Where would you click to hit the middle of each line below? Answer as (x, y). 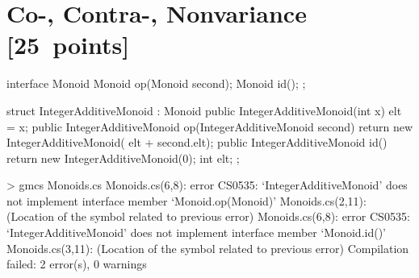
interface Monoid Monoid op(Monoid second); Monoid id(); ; (156, 83)
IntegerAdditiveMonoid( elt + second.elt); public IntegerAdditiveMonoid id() (197, 142)
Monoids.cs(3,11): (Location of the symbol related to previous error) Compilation (208, 248)
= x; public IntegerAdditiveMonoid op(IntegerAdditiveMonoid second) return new (210, 126)
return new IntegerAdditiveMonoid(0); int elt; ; (123, 158)
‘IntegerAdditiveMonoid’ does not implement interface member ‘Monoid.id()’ (197, 232)
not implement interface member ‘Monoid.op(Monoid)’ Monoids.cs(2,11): (186, 200)
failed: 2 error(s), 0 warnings (77, 264)
